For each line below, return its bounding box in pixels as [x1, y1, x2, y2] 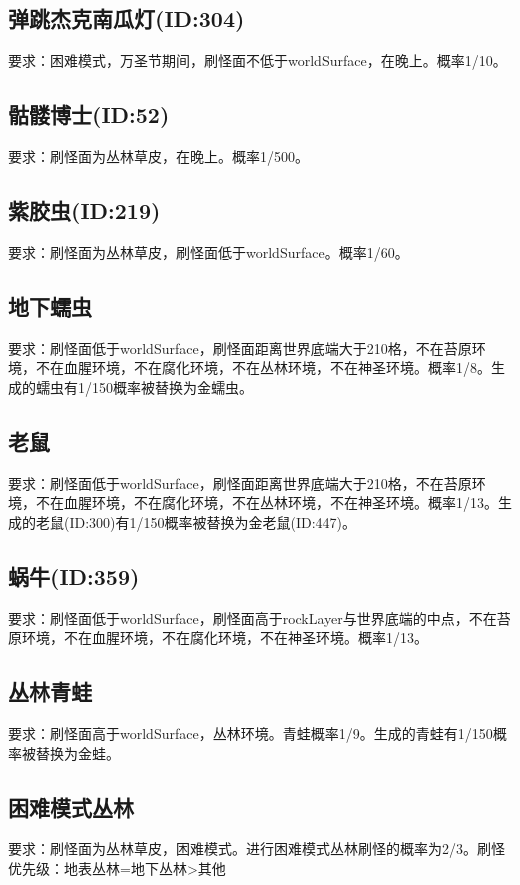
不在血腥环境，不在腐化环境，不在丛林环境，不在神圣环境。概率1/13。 [35, 492, 498, 513]
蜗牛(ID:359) [8, 560, 140, 591]
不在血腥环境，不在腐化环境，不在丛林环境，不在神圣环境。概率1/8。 [35, 357, 491, 378]
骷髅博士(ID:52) [8, 99, 170, 130]
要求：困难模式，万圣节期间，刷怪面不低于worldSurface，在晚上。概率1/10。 [8, 50, 507, 71]
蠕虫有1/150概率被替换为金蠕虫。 [35, 376, 253, 397]
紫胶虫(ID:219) [8, 194, 161, 225]
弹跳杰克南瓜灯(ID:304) [8, 3, 245, 34]
